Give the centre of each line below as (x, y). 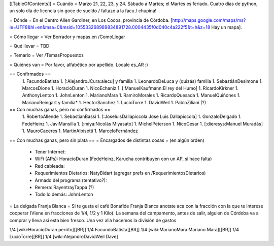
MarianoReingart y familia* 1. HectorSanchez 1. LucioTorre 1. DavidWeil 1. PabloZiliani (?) (114, 102)
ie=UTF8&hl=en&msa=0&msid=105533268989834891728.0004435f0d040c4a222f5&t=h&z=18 (110, 27)
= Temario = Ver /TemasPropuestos (46, 55)
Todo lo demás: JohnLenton (64, 194)
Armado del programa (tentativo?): (71, 180)
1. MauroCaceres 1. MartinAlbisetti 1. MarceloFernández (80, 131)
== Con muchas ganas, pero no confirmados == (60, 110)
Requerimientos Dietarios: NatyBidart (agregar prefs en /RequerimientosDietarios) (120, 173)
